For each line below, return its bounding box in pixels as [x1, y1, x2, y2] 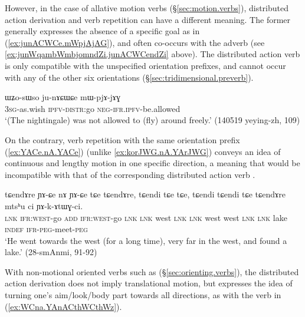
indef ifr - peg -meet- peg [5, 223, 88, 235]
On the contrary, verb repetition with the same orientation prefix [5, 133, 240, 146]
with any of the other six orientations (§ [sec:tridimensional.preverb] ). [5, 71, 254, 83]
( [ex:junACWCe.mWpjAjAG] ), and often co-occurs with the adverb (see [5, 36, 265, 48]
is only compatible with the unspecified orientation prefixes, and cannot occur [5, 59, 286, 71]
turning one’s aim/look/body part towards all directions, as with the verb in [5, 289, 281, 301]
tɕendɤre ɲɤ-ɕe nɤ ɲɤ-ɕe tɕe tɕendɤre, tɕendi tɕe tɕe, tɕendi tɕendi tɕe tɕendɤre [5, 188, 286, 200]
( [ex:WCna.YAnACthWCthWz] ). [5, 300, 122, 312]
